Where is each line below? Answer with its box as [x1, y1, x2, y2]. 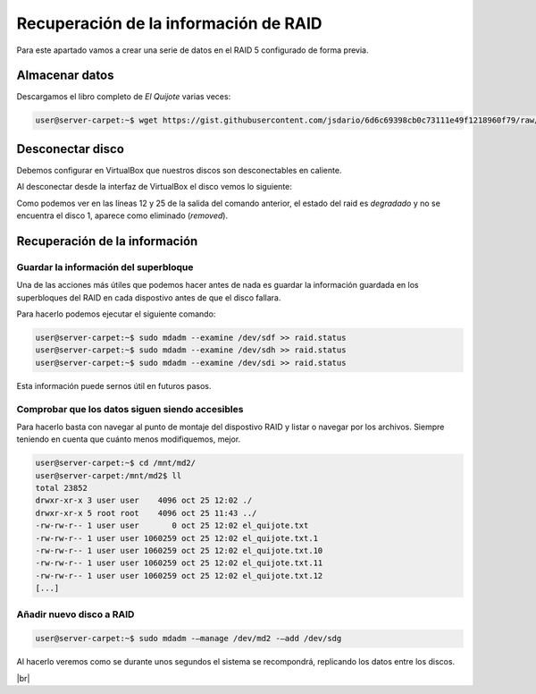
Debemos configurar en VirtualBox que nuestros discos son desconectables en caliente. [16, 165, 342, 175]
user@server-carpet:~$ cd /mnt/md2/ [35, 458, 197, 469]
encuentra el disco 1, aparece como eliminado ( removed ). [16, 210, 228, 221]
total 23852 [35, 483, 88, 494]
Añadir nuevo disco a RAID [16, 608, 135, 621]
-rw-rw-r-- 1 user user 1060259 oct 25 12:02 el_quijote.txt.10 [35, 546, 323, 556]
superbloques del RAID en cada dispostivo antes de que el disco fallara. [16, 292, 281, 303]
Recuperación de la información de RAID [16, 13, 322, 33]
